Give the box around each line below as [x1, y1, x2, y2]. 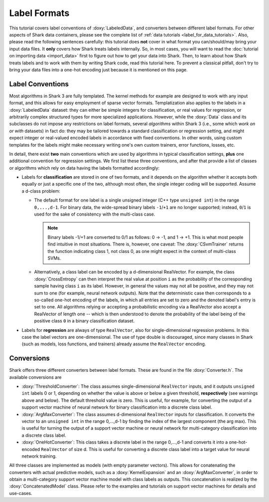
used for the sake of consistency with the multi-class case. [34, 211, 155, 217]
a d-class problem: [21, 188, 61, 194]
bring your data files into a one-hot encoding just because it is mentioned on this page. [9, 66, 188, 72]
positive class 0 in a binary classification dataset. [34, 318, 135, 324]
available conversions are [9, 374, 62, 380]
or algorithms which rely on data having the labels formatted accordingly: [9, 165, 159, 171]
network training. [21, 453, 57, 459]
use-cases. [9, 490, 32, 496]
